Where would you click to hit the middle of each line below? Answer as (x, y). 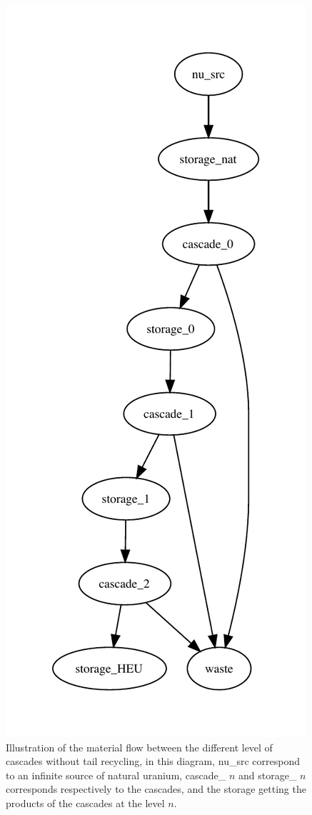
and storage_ (268, 775)
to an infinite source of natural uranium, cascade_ (116, 775)
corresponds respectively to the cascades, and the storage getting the (156, 789)
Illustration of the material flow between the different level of (139, 747)
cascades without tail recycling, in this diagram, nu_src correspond (153, 761)
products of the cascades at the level (85, 802)
